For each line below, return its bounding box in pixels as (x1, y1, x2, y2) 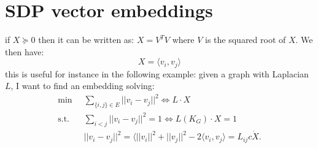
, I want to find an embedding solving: (10, 79, 155, 92)
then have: (5, 45, 44, 58)
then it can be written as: (38, 33, 134, 46)
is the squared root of (205, 33, 286, 46)
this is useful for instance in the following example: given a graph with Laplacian (5, 67, 309, 80)
